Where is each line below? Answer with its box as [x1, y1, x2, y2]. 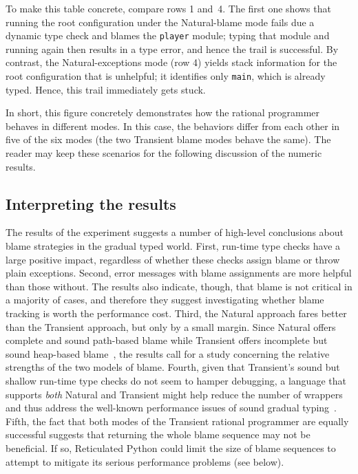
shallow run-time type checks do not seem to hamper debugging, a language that [6, 373, 346, 387]
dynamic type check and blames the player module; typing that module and [6, 28, 330, 43]
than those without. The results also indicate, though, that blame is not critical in [6, 279, 352, 293]
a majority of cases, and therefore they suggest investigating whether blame [6, 292, 324, 307]
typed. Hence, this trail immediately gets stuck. [6, 82, 206, 96]
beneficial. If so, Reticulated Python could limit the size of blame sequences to [6, 440, 336, 455]
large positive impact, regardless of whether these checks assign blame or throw [6, 252, 340, 266]
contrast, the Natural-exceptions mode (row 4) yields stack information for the [6, 55, 337, 69]
